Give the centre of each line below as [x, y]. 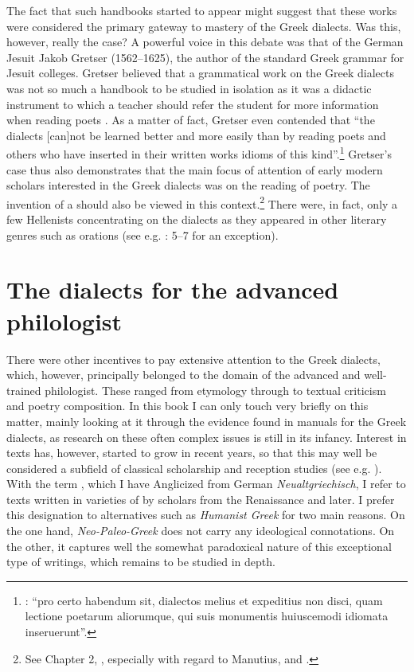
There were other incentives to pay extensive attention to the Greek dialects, [193, 359]
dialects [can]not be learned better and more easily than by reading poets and [196, 135]
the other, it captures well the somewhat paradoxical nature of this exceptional [199, 546]
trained [24, 390]
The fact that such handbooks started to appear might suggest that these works [202, 10]
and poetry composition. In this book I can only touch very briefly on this [187, 406]
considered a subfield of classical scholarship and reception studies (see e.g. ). [194, 468]
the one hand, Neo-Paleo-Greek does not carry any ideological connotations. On [201, 531]
